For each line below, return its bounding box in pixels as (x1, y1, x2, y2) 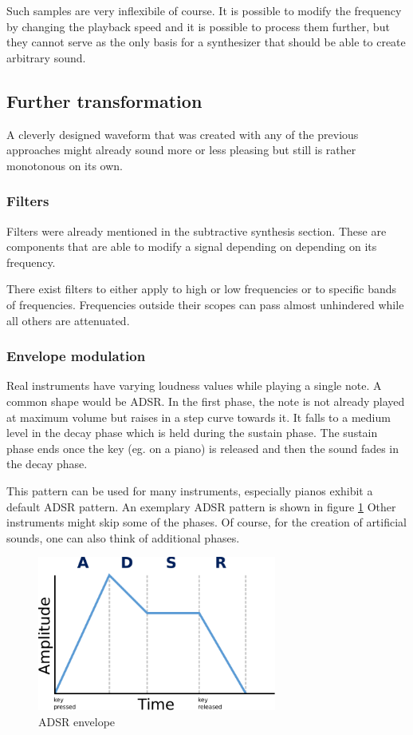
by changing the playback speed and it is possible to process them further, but (6, 18, 390, 34)
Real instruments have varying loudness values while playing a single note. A (6, 377, 382, 394)
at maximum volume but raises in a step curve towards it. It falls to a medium (6, 408, 391, 425)
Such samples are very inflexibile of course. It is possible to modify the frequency (6, 2, 402, 18)
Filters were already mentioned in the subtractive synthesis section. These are (6, 222, 387, 239)
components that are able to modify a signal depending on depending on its (6, 238, 377, 255)
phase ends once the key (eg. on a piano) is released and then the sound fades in (6, 439, 399, 456)
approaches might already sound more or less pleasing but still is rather (6, 141, 356, 158)
